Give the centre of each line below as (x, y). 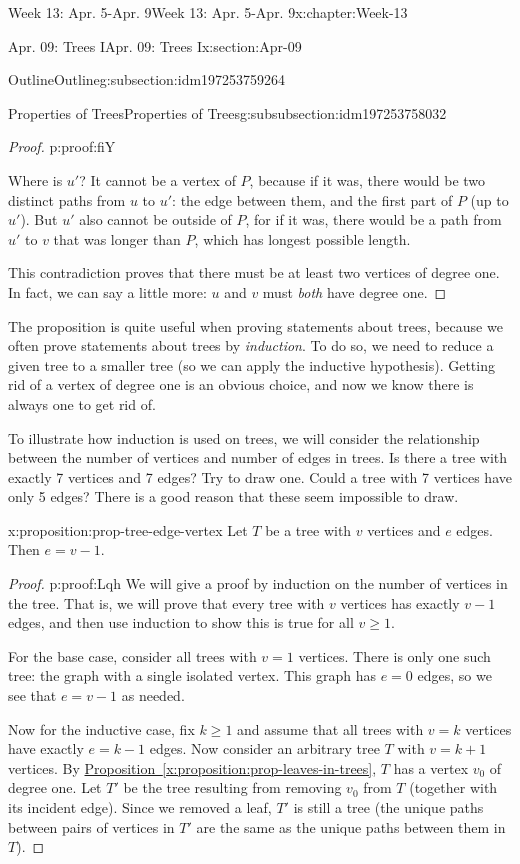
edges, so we (454, 675)
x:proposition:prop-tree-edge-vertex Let (128, 529)
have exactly (46, 748)
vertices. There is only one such (394, 655)
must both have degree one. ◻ (354, 291)
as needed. (153, 695)
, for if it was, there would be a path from (373, 219)
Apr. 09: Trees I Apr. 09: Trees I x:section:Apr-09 (155, 45)
